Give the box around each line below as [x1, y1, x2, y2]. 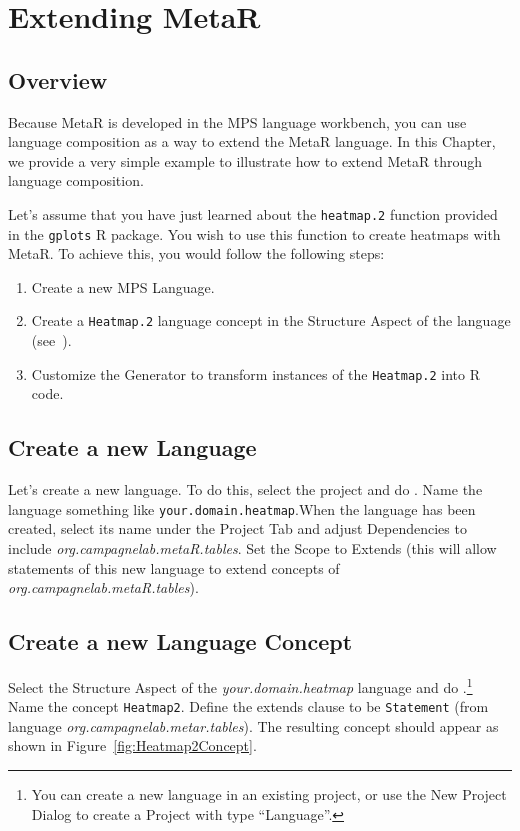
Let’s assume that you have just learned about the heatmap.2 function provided [8, 203, 498, 224]
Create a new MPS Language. [31, 276, 215, 297]
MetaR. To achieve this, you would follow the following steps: [8, 243, 385, 264]
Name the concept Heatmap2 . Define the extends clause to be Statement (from [8, 696, 489, 717]
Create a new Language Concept [8, 626, 353, 657]
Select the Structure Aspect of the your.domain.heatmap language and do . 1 [8, 673, 473, 697]
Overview [8, 64, 108, 95]
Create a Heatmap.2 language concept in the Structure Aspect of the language [31, 310, 511, 331]
